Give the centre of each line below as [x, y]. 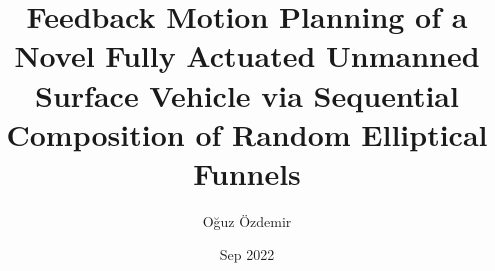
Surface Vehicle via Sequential [247, 94]
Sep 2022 [247, 254]
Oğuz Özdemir [247, 220]
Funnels [247, 172]
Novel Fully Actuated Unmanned [247, 55]
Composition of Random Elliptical [247, 133]
